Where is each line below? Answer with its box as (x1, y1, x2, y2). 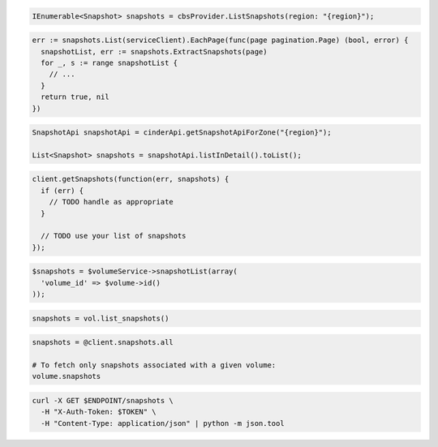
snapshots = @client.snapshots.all (32, 337, 174, 347)
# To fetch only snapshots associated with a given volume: (32, 361, 277, 370)
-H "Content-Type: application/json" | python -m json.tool (41, 419, 285, 428)
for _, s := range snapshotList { (41, 58, 178, 67)
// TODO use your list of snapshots (41, 231, 187, 241)
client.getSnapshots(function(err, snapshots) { (32, 174, 230, 184)
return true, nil (41, 92, 109, 101)
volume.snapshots (32, 372, 101, 381)
